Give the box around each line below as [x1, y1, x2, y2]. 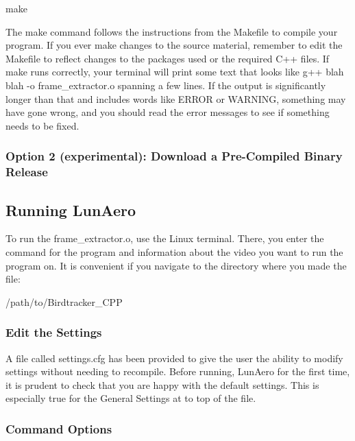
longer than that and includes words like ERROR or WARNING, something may [5, 91, 346, 106]
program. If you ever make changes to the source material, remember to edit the [5, 38, 343, 52]
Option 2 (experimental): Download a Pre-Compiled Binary [5, 147, 343, 165]
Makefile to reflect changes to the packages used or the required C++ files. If [5, 51, 330, 65]
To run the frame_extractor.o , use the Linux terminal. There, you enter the [5, 231, 324, 246]
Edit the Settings [5, 324, 102, 341]
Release [5, 163, 48, 180]
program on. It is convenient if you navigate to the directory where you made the [5, 258, 347, 272]
